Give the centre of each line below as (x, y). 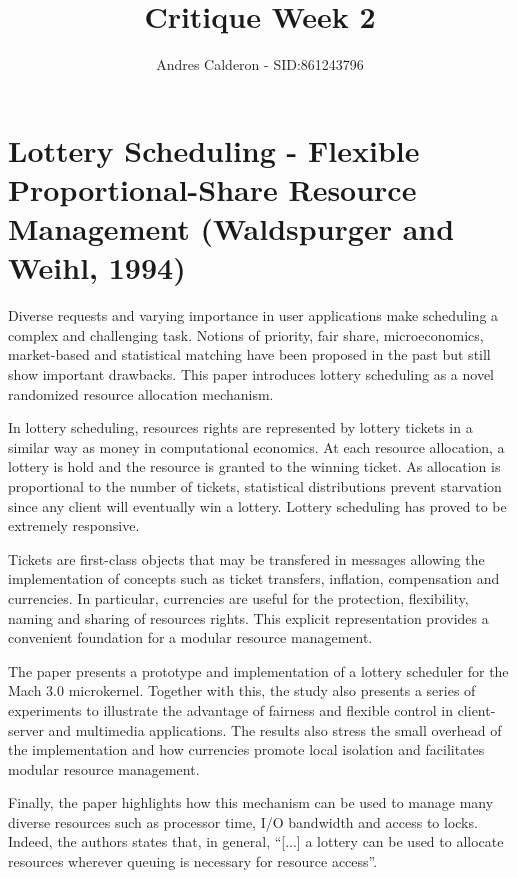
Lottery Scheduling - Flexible (214, 149)
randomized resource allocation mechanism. (141, 393)
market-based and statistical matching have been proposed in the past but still (249, 354)
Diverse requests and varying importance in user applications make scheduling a (253, 315)
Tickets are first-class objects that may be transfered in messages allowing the (246, 558)
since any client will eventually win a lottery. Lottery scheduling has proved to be (257, 505)
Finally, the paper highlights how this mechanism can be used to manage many (251, 802)
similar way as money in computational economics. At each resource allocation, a (256, 446)
